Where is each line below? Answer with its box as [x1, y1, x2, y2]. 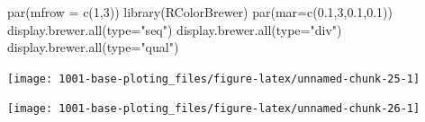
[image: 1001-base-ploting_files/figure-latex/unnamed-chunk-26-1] [7, 102, 420, 116]
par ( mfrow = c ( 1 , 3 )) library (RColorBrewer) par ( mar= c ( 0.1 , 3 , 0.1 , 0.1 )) [7, 3, 393, 21]
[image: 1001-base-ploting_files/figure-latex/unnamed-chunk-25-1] [7, 72, 420, 85]
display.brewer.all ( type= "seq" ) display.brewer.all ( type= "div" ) [7, 20, 342, 39]
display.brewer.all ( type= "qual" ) [7, 38, 179, 57]
